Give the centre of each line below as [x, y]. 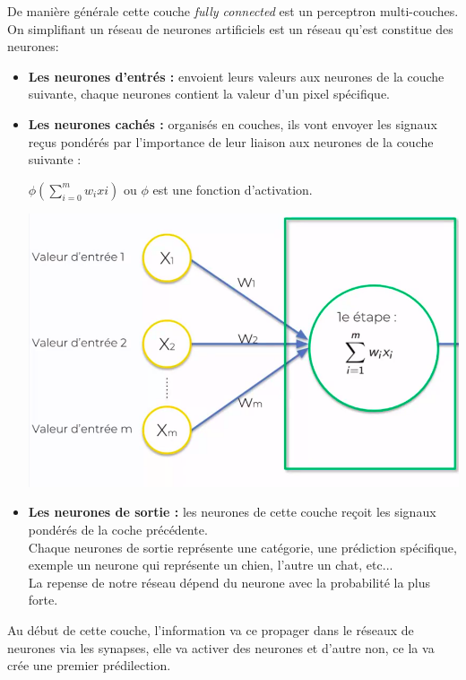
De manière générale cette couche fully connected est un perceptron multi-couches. [233, 11]
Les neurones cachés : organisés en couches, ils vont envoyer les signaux [233, 123]
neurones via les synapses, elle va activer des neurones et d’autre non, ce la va [221, 647]
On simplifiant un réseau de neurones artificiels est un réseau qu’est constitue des [230, 28]
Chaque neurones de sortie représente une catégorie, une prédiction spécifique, [242, 547]
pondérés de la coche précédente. [118, 530]
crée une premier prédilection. [89, 665]
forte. [43, 600]
